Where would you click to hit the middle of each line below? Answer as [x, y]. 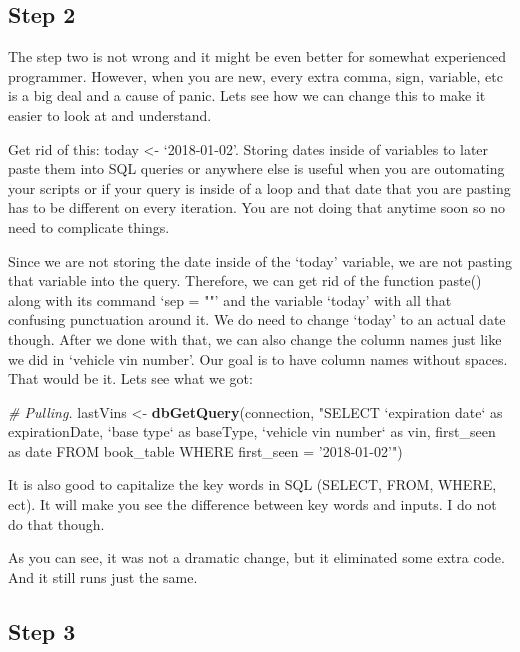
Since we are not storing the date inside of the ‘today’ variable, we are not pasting [260, 260]
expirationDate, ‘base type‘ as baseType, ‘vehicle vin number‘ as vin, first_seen [252, 431]
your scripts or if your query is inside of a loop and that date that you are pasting [259, 187]
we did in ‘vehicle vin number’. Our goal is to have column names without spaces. [258, 358]
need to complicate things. [89, 226]
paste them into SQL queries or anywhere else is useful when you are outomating [256, 168]
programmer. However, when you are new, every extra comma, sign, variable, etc [255, 75]
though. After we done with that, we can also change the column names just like [255, 338]
